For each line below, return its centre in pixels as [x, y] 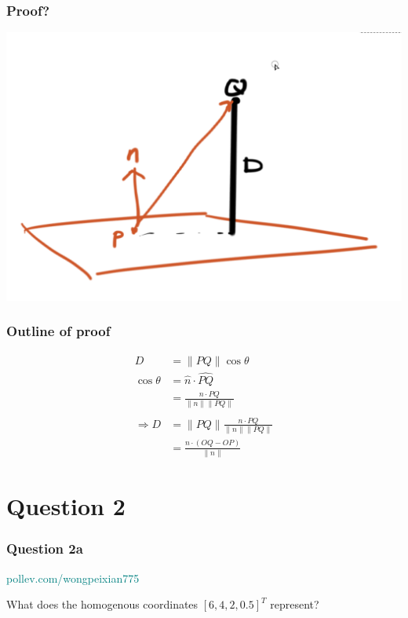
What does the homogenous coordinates [102, 604]
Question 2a [45, 549]
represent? [295, 604]
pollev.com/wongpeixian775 [73, 578]
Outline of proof [58, 331]
